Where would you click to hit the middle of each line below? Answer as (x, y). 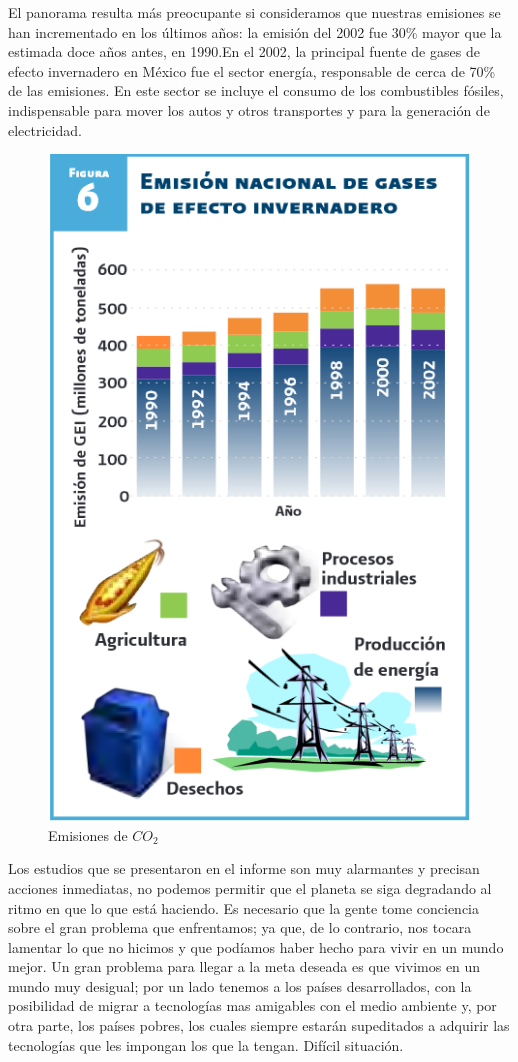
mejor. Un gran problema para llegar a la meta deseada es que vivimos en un (244, 966)
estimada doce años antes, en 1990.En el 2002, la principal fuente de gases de (244, 51)
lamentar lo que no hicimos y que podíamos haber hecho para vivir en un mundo (256, 946)
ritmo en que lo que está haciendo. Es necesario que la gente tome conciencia (243, 907)
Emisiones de (88, 834)
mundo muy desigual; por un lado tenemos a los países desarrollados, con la (240, 985)
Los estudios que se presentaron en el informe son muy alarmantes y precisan (244, 868)
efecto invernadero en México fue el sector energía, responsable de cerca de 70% (252, 70)
